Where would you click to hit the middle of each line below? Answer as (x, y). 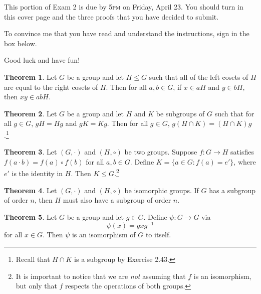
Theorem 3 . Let (31, 152)
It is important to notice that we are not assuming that (101, 276)
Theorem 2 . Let (31, 113)
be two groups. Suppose (161, 152)
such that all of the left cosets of (199, 77)
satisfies (242, 152)
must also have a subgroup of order (117, 200)
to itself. (158, 235)
